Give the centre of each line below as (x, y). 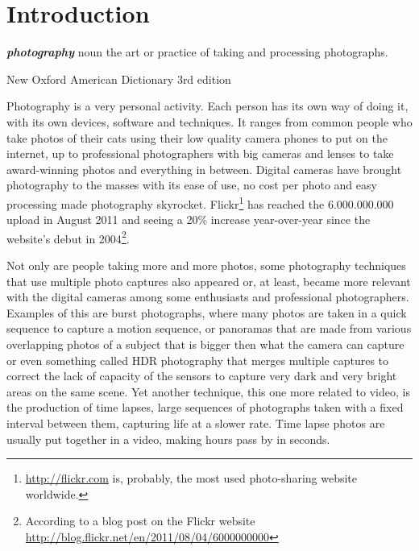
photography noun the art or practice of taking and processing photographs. (197, 52)
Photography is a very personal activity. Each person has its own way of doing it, (207, 106)
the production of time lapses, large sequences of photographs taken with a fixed (205, 407)
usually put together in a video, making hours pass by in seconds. (168, 439)
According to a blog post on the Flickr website (140, 521)
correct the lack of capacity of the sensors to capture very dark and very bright (202, 376)
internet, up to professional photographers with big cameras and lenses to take (200, 153)
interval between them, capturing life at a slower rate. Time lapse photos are (196, 423)
